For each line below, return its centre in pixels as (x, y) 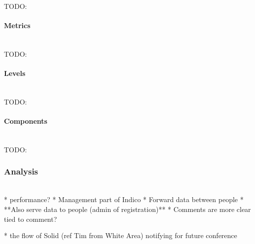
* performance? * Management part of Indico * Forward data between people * (124, 199)
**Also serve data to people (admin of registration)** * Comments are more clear (127, 209)
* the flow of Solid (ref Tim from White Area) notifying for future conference (121, 235)
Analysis (21, 171)
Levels (15, 73)
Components (26, 121)
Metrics (17, 25)
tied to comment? (31, 219)
